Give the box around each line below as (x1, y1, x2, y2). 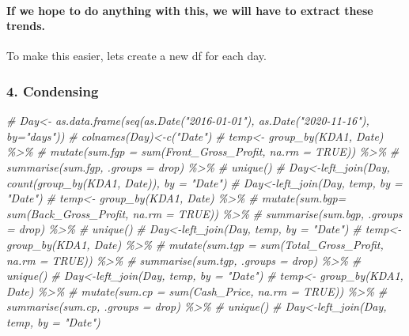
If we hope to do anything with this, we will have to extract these (6, 2, 373, 18)
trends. (6, 17, 45, 34)
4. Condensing (6, 81, 99, 100)
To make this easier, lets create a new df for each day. (6, 47, 267, 64)
